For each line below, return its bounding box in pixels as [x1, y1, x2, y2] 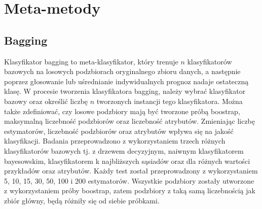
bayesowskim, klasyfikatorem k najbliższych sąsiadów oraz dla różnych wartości [4, 155, 250, 166]
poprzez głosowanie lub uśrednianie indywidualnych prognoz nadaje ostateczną [4, 76, 249, 86]
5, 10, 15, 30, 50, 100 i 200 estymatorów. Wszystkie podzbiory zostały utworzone [4, 175, 254, 186]
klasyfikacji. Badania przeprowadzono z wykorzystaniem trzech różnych [4, 135, 226, 146]
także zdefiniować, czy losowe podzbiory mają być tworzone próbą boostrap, [4, 106, 240, 116]
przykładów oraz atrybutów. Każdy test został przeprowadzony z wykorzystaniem [4, 165, 258, 176]
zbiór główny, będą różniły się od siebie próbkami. [4, 195, 160, 205]
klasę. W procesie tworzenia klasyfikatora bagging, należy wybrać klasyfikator [4, 86, 246, 96]
